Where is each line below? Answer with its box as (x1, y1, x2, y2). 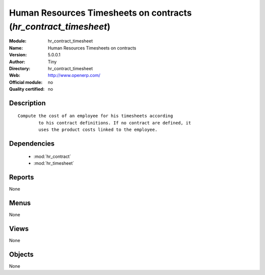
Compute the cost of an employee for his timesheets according (18, 113, 173, 119)
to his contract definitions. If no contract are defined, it (38, 120, 191, 125)
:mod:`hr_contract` (33, 153, 71, 159)
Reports (9, 173, 34, 181)
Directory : (9, 65, 30, 71)
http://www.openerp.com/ (48, 73, 101, 78)
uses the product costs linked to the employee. (38, 127, 158, 132)
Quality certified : (9, 86, 45, 92)
